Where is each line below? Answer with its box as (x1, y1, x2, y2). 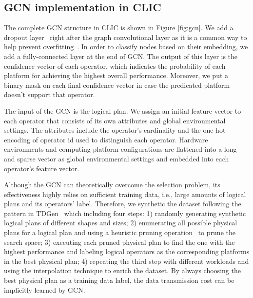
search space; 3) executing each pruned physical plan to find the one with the (4, 237, 235, 247)
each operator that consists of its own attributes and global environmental (4, 115, 226, 125)
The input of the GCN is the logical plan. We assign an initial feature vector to (4, 105, 241, 116)
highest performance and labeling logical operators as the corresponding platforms (4, 246, 250, 257)
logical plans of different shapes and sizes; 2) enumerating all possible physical (4, 218, 237, 228)
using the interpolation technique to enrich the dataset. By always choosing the (4, 265, 241, 276)
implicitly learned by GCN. (4, 284, 85, 295)
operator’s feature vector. (4, 163, 79, 173)
